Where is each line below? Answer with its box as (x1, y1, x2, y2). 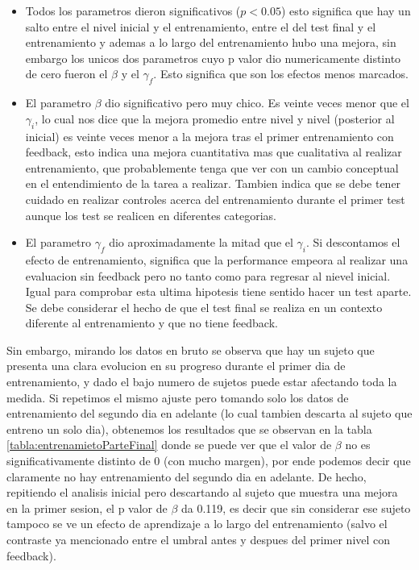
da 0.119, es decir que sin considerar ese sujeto (181, 499, 411, 516)
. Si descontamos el (305, 234, 400, 251)
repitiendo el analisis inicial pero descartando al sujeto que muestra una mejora (6, 484, 398, 501)
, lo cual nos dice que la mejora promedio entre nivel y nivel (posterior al (35, 110, 395, 127)
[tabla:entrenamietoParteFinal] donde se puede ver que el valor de (6, 436, 332, 453)
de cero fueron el (25, 65, 108, 82)
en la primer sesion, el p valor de (6, 499, 168, 516)
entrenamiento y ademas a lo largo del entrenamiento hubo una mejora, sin (25, 34, 396, 51)
